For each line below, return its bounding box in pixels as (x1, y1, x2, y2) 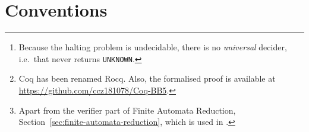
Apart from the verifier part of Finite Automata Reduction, (18, 104, 236, 116)
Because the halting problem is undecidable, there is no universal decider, (18, 41, 287, 53)
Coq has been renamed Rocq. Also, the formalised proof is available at (18, 72, 276, 85)
